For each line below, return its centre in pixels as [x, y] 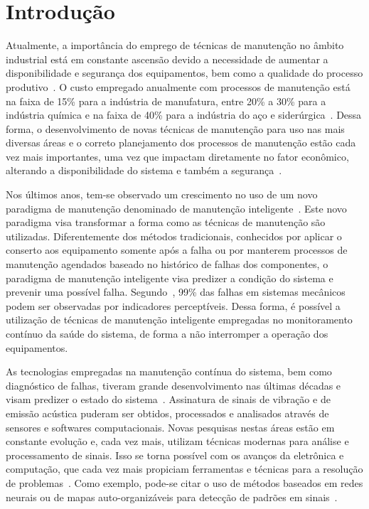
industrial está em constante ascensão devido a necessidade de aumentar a [167, 59]
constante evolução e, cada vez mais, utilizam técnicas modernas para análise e [177, 441]
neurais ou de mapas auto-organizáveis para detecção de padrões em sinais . [172, 497]
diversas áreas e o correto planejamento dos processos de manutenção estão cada [181, 143]
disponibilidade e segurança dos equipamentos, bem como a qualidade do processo [184, 73]
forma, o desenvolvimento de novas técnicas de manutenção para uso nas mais [175, 128]
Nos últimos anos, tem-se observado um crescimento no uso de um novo [162, 194]
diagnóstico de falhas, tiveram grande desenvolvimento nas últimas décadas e [173, 385]
